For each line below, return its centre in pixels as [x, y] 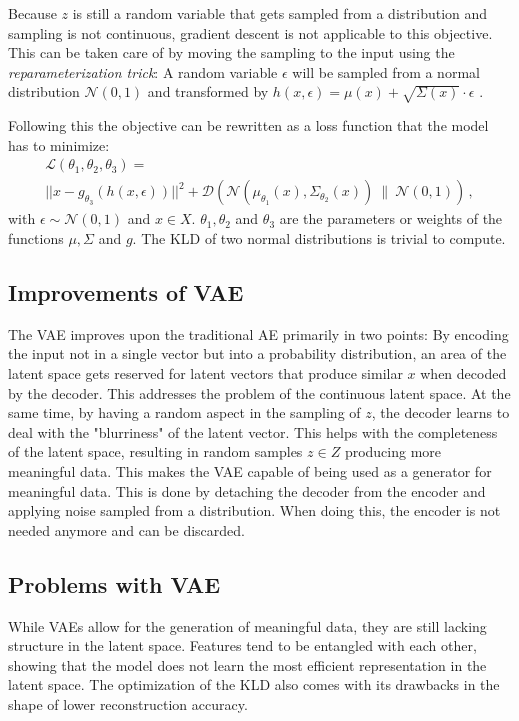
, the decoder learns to [440, 412]
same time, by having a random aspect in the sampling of [184, 412]
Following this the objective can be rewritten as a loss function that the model [248, 125]
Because [32, 13]
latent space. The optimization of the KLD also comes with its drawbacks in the [254, 684]
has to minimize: [59, 144]
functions [36, 237]
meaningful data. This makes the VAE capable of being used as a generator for [250, 470]
